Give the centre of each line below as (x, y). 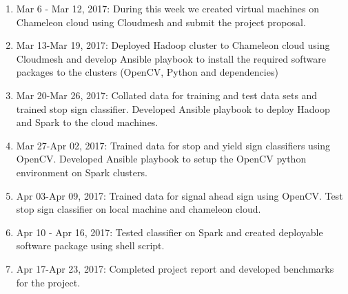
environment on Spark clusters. (82, 172)
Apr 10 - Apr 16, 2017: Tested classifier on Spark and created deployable (170, 232)
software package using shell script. (90, 245)
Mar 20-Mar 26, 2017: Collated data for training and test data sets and (167, 95)
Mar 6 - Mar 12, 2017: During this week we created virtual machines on (167, 8)
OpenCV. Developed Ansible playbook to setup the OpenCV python (161, 159)
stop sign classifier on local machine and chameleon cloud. (139, 209)
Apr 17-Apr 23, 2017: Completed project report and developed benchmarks (175, 268)
